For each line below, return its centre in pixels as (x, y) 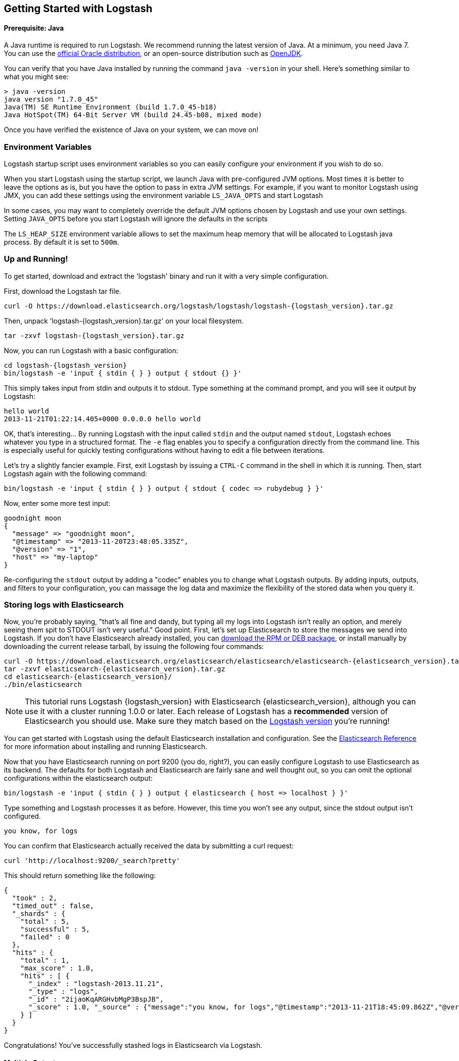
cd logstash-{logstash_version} (65, 365)
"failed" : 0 (45, 937)
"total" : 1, (45, 961)
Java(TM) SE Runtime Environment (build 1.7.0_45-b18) (111, 107)
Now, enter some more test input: (57, 503)
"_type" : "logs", (63, 992)
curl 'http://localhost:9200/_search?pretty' (92, 861)
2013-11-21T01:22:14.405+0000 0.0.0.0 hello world (102, 419)
